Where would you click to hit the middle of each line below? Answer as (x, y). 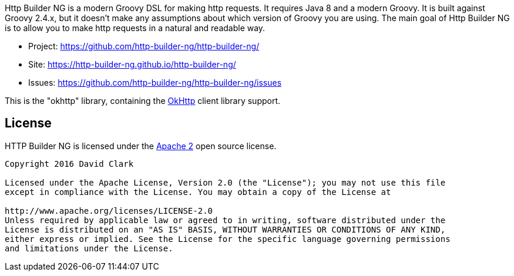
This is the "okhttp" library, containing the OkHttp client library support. (143, 101)
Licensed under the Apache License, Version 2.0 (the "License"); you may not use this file (225, 182)
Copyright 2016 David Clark (69, 164)
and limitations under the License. (89, 248)
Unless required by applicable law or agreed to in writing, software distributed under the (225, 220)
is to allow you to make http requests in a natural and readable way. (135, 28)
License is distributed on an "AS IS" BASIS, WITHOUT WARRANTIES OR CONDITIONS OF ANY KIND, (225, 229)
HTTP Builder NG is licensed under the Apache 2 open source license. (141, 146)
